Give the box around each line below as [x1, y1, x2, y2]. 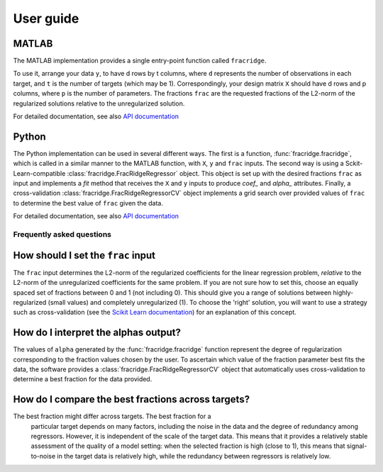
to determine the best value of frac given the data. [13, 198, 163, 207]
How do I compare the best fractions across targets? [13, 393, 250, 405]
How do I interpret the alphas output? [13, 327, 181, 339]
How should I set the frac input [13, 249, 156, 262]
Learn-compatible [13, 169, 66, 177]
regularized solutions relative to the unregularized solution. [13, 99, 185, 108]
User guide [13, 11, 79, 26]
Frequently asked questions [13, 230, 111, 240]
